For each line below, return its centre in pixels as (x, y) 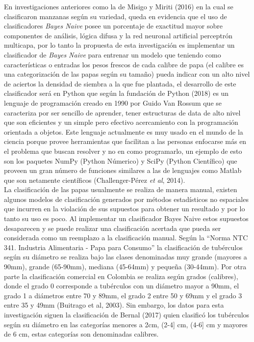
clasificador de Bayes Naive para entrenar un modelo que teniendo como (113, 54)
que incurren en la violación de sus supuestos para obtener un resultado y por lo (125, 209)
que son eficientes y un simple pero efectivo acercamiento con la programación (121, 122)
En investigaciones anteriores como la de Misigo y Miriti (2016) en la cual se (119, 6)
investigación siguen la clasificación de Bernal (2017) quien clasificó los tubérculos (127, 314)
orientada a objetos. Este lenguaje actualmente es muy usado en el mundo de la (124, 131)
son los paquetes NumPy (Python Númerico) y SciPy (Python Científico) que (121, 160)
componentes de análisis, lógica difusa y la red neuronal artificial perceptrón (118, 35)
